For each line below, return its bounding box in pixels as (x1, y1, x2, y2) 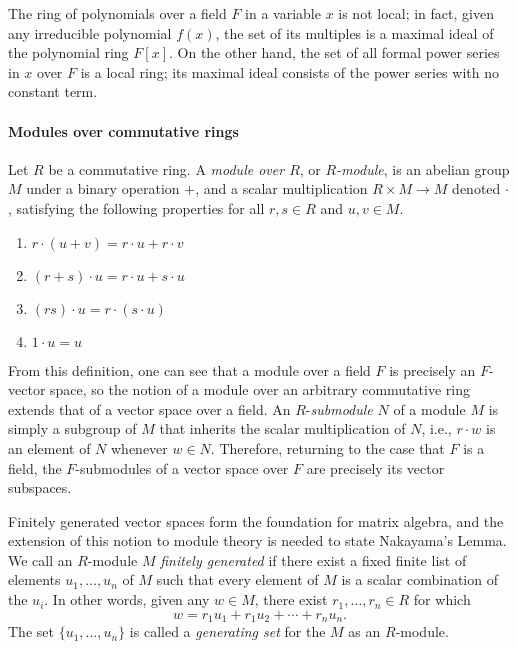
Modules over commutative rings (8, 120, 239, 141)
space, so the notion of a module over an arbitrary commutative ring (50, 379, 470, 400)
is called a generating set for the (129, 621, 326, 642)
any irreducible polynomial (8, 22, 172, 43)
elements (8, 569, 61, 590)
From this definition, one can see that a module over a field (8, 359, 371, 380)
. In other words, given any (44, 589, 210, 610)
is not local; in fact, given (338, 3, 494, 23)
